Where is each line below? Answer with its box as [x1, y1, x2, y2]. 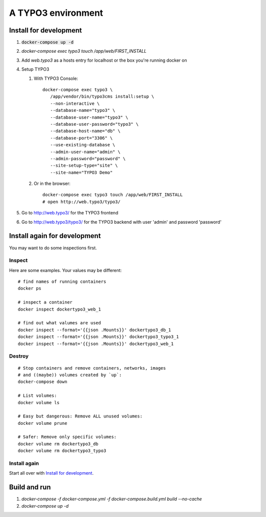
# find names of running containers [18, 279, 106, 284]
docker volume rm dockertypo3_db [18, 441, 99, 447]
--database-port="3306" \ [50, 135, 113, 140]
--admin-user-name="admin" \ [50, 149, 121, 155]
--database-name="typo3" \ [50, 107, 116, 113]
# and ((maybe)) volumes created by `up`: [18, 372, 122, 378]
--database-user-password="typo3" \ [50, 121, 139, 127]
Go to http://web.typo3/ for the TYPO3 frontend [21, 210, 118, 216]
